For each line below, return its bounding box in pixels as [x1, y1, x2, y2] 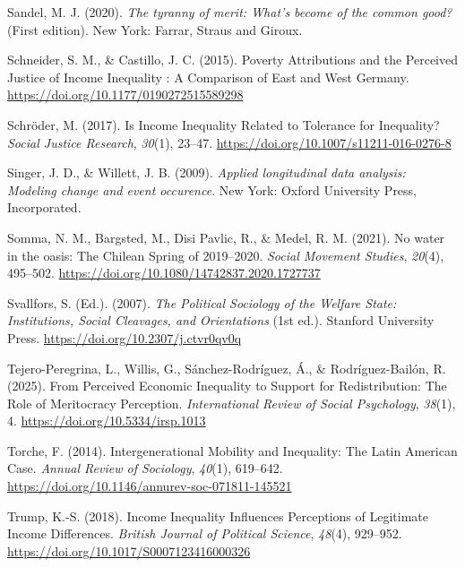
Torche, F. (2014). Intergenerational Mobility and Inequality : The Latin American [7, 441, 458, 460]
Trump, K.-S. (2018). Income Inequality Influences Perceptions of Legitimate [7, 506, 429, 525]
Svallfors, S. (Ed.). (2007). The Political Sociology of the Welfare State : [7, 293, 397, 312]
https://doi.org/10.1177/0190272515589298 [7, 85, 244, 104]
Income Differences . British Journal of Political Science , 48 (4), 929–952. [7, 524, 402, 543]
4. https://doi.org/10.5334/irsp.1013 [7, 411, 206, 430]
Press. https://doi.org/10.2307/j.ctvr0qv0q [7, 328, 242, 347]
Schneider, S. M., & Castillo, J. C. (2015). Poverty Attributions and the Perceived [7, 50, 458, 69]
